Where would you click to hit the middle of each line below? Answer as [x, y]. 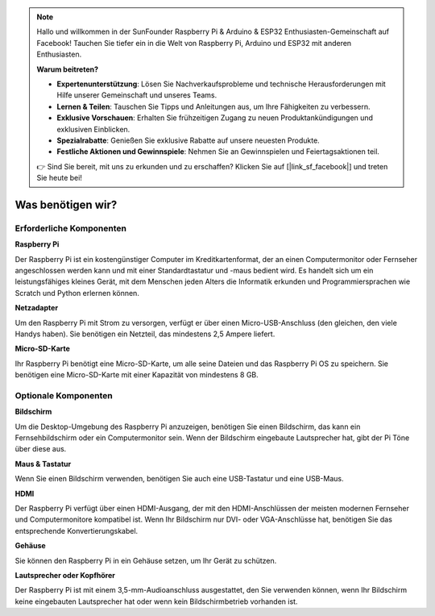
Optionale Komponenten [64, 395]
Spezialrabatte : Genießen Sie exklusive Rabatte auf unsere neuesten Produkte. [188, 140]
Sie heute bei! [59, 178]
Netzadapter [37, 308]
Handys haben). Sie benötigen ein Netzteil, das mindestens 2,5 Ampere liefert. [145, 334]
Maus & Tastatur [43, 464]
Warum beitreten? [68, 69]
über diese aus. [41, 449]
